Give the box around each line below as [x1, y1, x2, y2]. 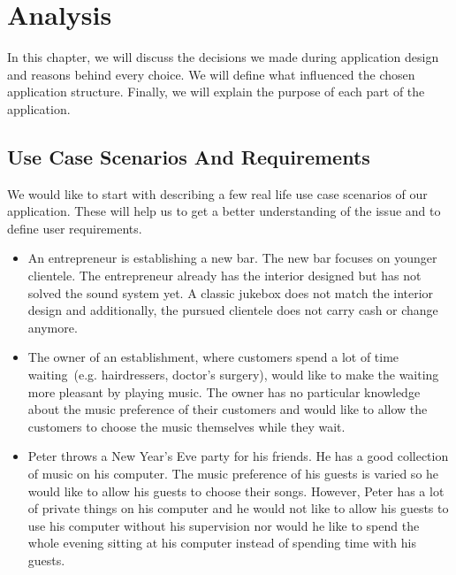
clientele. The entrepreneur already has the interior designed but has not [27, 266, 422, 285]
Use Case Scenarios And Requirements [7, 142, 370, 170]
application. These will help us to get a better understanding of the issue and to [7, 202, 441, 220]
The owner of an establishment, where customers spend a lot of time [27, 348, 399, 366]
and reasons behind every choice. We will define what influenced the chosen [7, 65, 415, 83]
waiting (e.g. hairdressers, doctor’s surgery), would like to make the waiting [27, 365, 439, 384]
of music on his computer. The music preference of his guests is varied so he [27, 464, 439, 483]
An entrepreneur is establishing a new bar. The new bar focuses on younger [27, 249, 437, 267]
